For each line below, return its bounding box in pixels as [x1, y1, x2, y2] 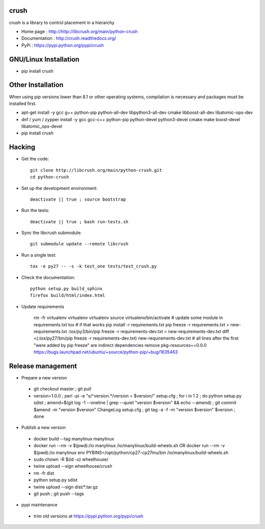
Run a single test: [21, 252, 56, 258]
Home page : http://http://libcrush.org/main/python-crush [21, 28, 138, 34]
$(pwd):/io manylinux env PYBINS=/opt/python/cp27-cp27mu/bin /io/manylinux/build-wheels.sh [33, 450, 229, 455]
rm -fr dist [33, 470, 54, 476]
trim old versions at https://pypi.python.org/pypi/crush [33, 513, 144, 519]
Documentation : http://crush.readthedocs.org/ [21, 35, 116, 41]
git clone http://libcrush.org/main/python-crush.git [30, 167, 162, 173]
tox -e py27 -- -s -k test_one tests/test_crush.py [30, 264, 157, 269]
